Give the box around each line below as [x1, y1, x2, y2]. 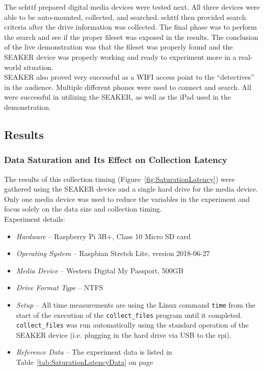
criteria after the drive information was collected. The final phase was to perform [4, 21, 257, 32]
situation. [23, 61, 54, 72]
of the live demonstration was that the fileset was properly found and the [4, 41, 233, 52]
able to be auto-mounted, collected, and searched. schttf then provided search [4, 11, 246, 22]
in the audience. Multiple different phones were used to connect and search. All [4, 81, 251, 92]
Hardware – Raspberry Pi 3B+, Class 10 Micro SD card [16, 230, 191, 241]
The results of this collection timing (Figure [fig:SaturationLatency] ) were [4, 173, 235, 184]
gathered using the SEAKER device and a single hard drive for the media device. [4, 183, 258, 194]
